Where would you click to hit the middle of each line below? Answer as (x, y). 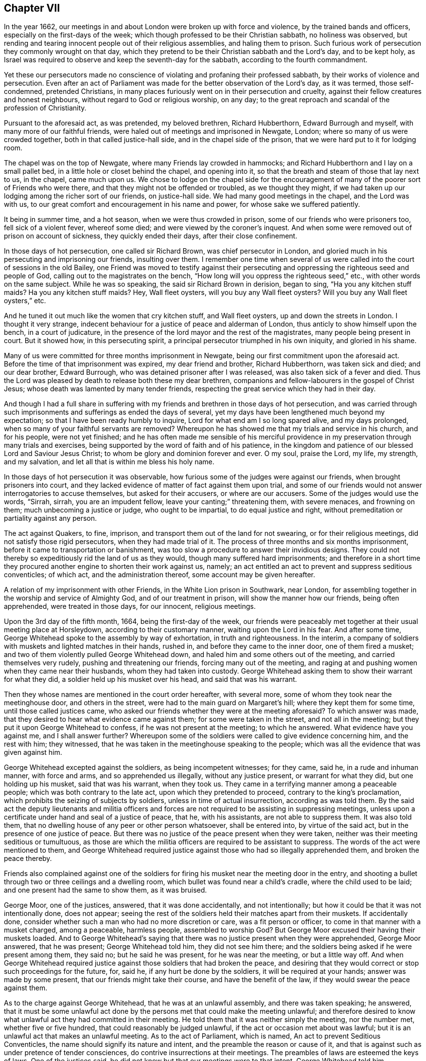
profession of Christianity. (45, 108)
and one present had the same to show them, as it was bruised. (106, 890)
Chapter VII (32, 8)
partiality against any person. (51, 518)
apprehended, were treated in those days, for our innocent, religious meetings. (130, 606)
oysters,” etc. (25, 301)
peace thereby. (28, 859)
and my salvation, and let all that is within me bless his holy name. (109, 462)
